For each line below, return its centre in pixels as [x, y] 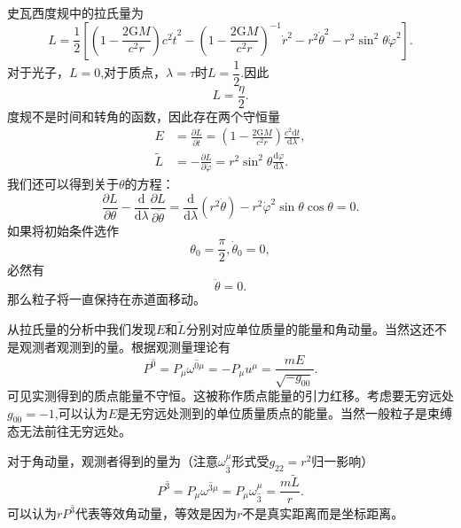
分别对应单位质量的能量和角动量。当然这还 [310, 328]
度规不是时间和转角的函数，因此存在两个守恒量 [144, 116]
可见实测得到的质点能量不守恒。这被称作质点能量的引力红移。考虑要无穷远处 [230, 395]
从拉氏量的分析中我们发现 [82, 328]
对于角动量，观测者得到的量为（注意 [113, 460]
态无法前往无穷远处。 [69, 431]
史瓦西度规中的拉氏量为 [75, 12]
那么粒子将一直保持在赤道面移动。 [106, 299]
